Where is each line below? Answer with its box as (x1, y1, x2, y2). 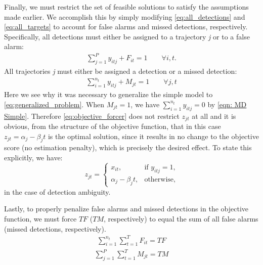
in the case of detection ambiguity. (4, 186, 111, 197)
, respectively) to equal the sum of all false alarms (103, 213, 258, 224)
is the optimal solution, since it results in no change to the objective (48, 130, 259, 141)
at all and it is (192, 110, 236, 121)
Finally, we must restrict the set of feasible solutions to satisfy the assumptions (4, 2, 249, 12)
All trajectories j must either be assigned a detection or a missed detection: (4, 66, 237, 76)
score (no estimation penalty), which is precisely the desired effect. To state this (4, 142, 252, 153)
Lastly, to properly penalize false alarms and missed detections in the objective (4, 203, 248, 214)
